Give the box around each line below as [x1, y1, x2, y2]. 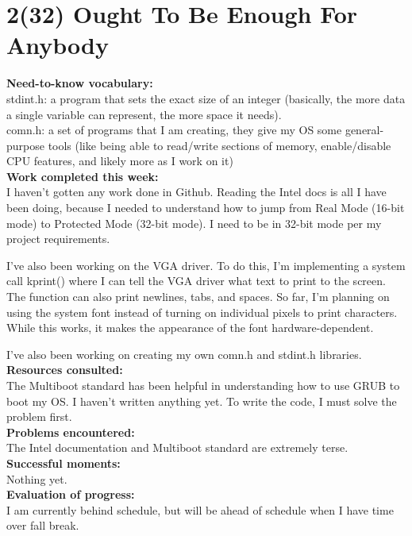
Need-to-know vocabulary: [6, 75, 153, 91]
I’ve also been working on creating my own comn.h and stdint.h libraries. [6, 345, 362, 362]
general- [345, 121, 384, 138]
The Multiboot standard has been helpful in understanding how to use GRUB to [6, 377, 400, 393]
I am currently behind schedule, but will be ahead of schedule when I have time [6, 501, 394, 518]
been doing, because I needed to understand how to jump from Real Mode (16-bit [6, 199, 405, 216]
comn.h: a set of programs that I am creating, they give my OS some [6, 121, 342, 138]
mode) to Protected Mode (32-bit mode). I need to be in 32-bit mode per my [6, 214, 382, 231]
